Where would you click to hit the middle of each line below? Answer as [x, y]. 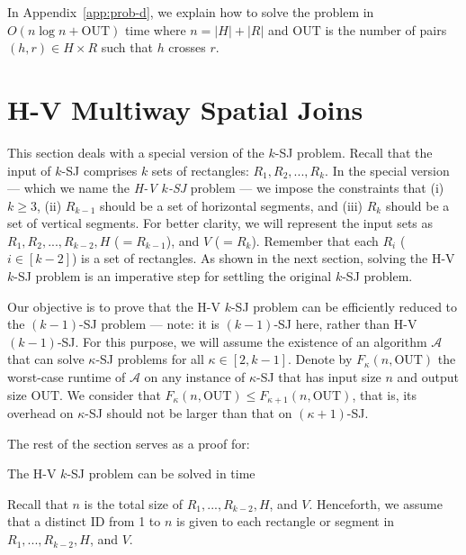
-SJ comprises [99, 170]
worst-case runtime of [67, 377]
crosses [187, 47]
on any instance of [195, 377]
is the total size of [134, 503]
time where [155, 29]
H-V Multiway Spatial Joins [185, 109]
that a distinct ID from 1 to [84, 521]
